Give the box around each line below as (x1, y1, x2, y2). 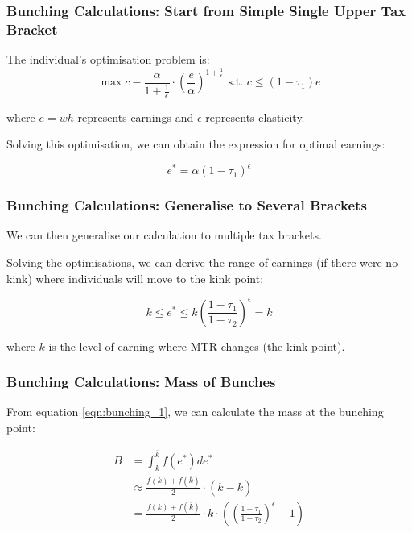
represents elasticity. (205, 108, 305, 125)
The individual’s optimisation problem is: (6, 51, 210, 68)
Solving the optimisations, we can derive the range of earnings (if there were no (6, 253, 398, 270)
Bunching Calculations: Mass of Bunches (6, 372, 276, 392)
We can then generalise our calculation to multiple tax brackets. (6, 227, 322, 244)
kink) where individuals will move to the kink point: (6, 269, 264, 286)
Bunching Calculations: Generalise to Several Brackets (6, 195, 367, 215)
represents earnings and (77, 108, 194, 125)
